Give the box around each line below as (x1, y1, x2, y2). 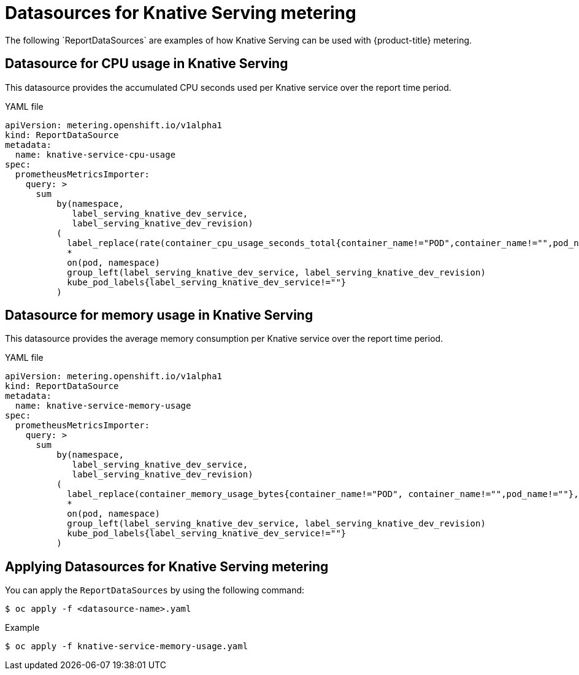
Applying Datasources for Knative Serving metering (5, 558, 329, 574)
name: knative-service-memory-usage (15, 401, 191, 411)
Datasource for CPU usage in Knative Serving (5, 56, 288, 72)
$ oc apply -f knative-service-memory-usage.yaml (5, 641, 248, 652)
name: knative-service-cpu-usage (15, 149, 176, 160)
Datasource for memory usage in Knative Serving (5, 307, 313, 323)
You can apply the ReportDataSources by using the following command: (5, 585, 305, 596)
